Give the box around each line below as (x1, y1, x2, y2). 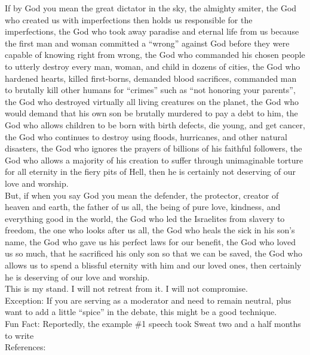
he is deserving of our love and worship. (5, 270, 150, 283)
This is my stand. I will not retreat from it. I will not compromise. (5, 282, 248, 295)
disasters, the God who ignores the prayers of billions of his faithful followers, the (5, 142, 302, 155)
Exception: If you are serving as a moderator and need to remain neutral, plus (5, 294, 291, 306)
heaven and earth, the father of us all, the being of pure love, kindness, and (5, 200, 281, 213)
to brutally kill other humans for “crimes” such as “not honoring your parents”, (5, 84, 296, 96)
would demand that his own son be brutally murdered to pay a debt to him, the (5, 107, 298, 119)
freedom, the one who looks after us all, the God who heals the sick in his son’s (5, 224, 295, 236)
